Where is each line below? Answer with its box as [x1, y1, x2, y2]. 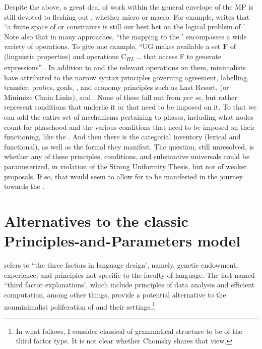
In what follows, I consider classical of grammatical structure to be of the [16, 325, 242, 336]
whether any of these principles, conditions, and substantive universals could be [4, 151, 250, 162]
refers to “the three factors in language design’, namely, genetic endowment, [4, 260, 238, 270]
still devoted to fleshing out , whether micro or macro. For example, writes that [4, 11, 250, 22]
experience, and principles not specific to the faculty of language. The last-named [4, 269, 255, 280]
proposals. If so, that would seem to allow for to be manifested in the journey [4, 171, 243, 181]
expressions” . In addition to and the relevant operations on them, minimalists [4, 62, 246, 73]
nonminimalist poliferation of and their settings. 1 [4, 300, 155, 312]
